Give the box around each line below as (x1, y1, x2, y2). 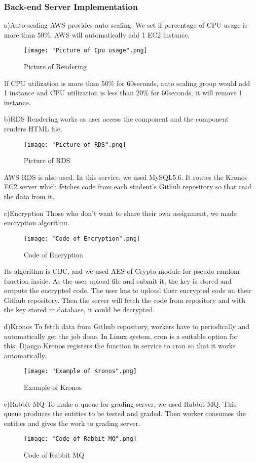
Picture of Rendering (24, 61, 87, 72)
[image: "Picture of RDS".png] (24, 141, 126, 148)
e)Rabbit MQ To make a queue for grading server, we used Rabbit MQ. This (4, 398, 237, 409)
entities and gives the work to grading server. (4, 418, 141, 428)
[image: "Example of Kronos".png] (24, 368, 137, 375)
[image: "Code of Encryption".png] (24, 235, 141, 242)
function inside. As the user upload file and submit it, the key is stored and (4, 275, 232, 286)
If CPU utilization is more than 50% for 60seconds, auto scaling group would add (4, 78, 250, 88)
